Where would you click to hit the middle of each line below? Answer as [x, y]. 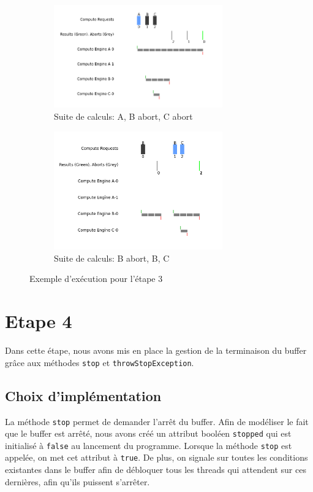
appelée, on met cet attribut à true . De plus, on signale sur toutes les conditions [156, 457]
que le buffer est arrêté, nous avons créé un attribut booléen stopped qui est [148, 433]
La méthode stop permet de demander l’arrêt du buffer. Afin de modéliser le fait [157, 421]
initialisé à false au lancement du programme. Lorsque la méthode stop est [149, 445]
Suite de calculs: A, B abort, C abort [123, 116]
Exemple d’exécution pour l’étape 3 [96, 279]
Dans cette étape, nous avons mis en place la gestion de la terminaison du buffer [156, 350]
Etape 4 [39, 321]
